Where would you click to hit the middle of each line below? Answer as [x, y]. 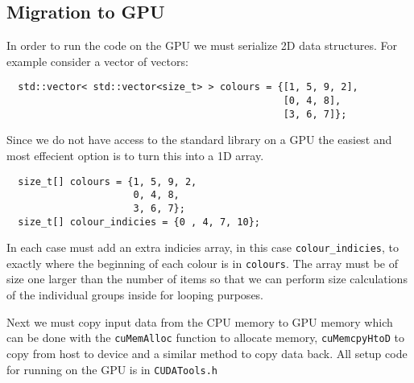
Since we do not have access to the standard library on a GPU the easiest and [199, 140]
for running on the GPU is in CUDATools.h [112, 369]
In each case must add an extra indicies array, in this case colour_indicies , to [203, 247]
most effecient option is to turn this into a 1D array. [135, 155]
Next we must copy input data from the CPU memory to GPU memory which [200, 321]
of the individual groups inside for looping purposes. [135, 295]
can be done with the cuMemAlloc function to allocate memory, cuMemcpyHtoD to [205, 338]
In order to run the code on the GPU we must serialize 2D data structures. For [202, 45]
